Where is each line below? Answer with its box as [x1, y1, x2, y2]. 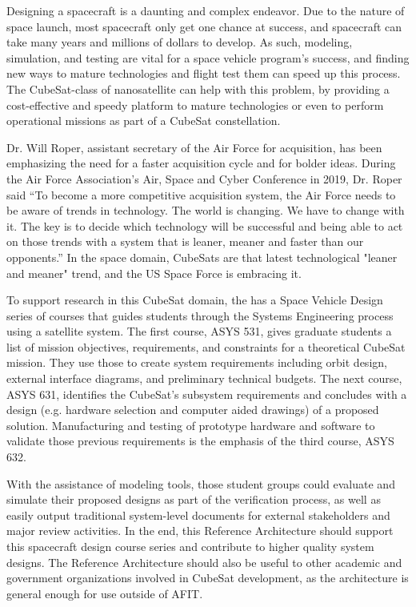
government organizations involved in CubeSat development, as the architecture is [6, 569, 409, 586]
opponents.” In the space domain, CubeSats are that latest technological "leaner [6, 248, 398, 265]
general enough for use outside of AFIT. [6, 585, 203, 601]
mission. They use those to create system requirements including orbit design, [6, 354, 387, 371]
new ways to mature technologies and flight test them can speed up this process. [6, 65, 401, 82]
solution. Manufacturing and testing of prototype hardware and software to [6, 416, 375, 433]
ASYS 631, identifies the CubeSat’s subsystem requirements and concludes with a [6, 385, 407, 402]
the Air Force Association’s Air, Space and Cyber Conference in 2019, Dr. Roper [6, 170, 402, 187]
